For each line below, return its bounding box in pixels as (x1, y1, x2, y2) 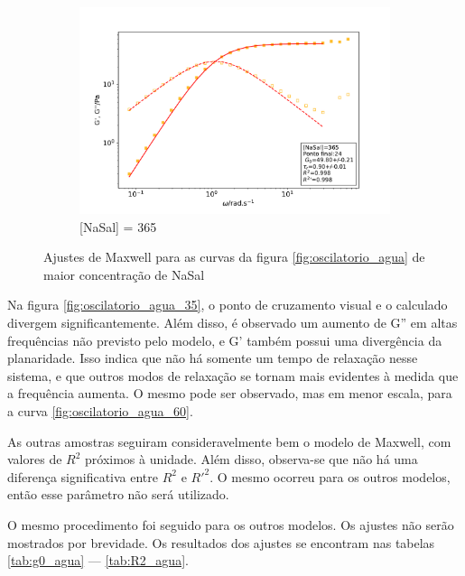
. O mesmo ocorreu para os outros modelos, (209, 467, 451, 486)
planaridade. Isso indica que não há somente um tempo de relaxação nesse (7, 348, 418, 367)
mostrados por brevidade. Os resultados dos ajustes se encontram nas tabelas (7, 533, 435, 552)
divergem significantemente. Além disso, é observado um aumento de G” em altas (7, 313, 458, 332)
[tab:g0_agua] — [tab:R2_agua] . (7, 551, 189, 570)
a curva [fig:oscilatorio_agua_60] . (7, 402, 193, 421)
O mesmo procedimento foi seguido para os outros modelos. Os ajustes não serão (7, 516, 454, 534)
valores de (7, 450, 62, 469)
